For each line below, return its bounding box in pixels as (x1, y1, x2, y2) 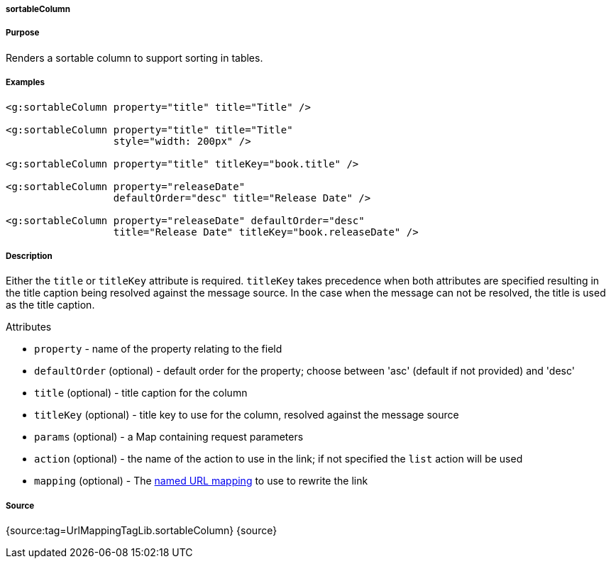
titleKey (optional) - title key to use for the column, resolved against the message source (34, 409, 459, 421)
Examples (6, 77, 45, 88)
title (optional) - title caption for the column (34, 387, 248, 399)
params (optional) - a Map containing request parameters (34, 431, 304, 443)
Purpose (6, 28, 40, 38)
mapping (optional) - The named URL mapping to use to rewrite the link (34, 475, 368, 487)
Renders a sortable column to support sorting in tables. (6, 51, 263, 64)
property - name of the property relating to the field (34, 343, 282, 355)
